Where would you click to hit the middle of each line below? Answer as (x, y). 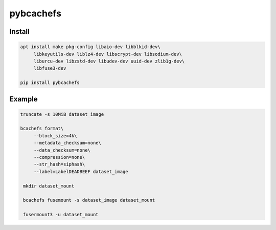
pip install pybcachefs (50, 83)
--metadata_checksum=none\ (67, 143)
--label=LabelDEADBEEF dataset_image (81, 171)
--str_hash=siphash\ (59, 164)
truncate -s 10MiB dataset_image (62, 114)
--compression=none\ (59, 157)
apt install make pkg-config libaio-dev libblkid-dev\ (90, 47)
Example (24, 99)
